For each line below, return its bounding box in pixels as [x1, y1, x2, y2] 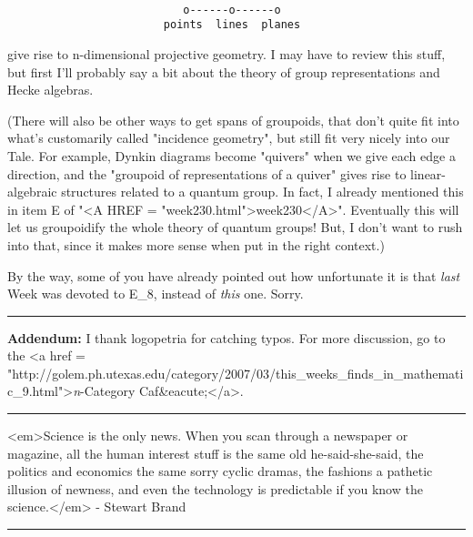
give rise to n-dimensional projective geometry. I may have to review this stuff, [7, 44, 446, 63]
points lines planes [163, 18, 301, 32]
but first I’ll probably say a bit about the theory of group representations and [7, 62, 440, 81]
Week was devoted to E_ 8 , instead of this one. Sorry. [7, 284, 304, 303]
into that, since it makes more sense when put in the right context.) [7, 235, 385, 254]
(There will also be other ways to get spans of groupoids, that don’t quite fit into [7, 110, 459, 129]
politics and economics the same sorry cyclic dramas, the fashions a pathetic [7, 461, 433, 481]
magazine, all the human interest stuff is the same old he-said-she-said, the [7, 443, 424, 462]
